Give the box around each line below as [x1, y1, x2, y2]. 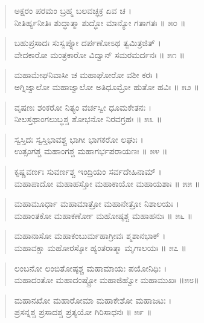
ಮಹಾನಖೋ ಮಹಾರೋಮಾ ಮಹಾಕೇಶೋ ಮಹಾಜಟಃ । [14, 293, 172, 306]
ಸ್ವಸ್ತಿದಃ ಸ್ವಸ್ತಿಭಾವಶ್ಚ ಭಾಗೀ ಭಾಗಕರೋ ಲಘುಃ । [14, 132, 144, 145]
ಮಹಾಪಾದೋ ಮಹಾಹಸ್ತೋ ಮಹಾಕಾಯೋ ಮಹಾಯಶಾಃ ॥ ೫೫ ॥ [14, 177, 200, 189]
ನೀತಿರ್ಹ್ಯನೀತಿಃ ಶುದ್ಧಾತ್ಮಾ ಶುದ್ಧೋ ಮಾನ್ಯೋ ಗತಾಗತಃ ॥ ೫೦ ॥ [14, 16, 186, 28]
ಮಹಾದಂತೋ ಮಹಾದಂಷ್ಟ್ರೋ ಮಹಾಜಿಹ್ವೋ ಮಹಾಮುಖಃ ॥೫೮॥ [14, 273, 199, 286]
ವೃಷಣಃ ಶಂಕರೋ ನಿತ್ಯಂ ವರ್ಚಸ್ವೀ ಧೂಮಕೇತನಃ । [14, 100, 152, 113]
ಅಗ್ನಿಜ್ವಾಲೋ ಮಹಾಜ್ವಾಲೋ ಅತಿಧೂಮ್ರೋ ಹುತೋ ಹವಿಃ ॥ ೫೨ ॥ [14, 80, 199, 93]
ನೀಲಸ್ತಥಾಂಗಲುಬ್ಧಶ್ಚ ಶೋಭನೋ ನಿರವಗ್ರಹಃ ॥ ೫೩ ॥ [14, 113, 162, 125]
